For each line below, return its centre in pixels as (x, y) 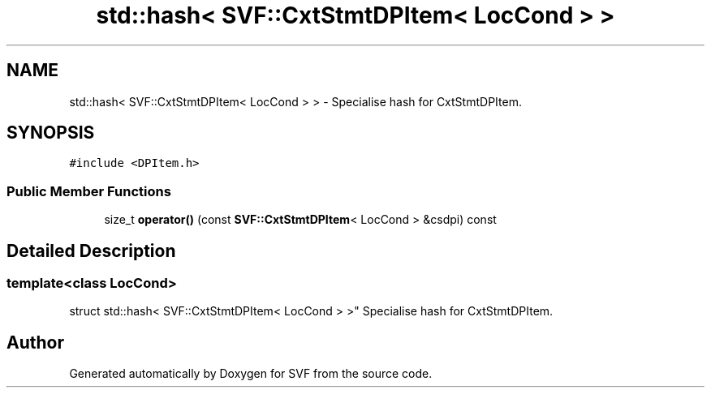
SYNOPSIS (51, 133)
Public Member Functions (89, 191)
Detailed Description (91, 251)
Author (35, 342)
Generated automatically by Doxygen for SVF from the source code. (251, 374)
